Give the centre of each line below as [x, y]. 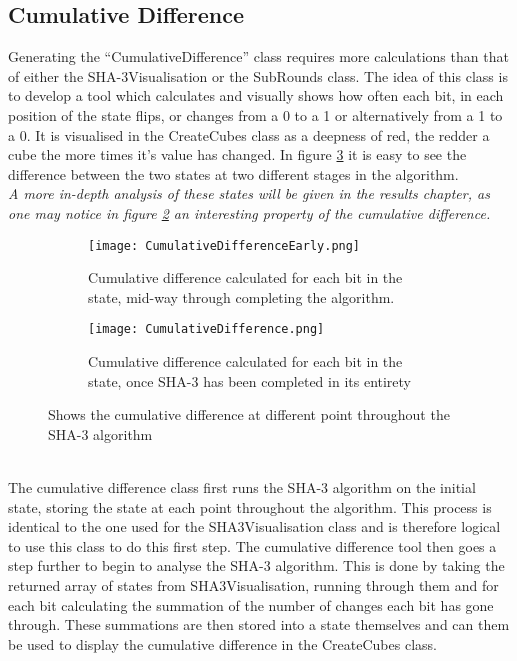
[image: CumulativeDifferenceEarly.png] [224, 245]
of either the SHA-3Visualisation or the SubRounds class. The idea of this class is [258, 75]
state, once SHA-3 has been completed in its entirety [250, 380]
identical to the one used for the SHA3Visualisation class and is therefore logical [254, 526]
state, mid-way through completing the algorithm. [241, 296]
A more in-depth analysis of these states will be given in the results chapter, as [249, 193]
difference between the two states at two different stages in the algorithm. [233, 173]
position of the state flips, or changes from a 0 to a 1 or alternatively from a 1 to [255, 114]
